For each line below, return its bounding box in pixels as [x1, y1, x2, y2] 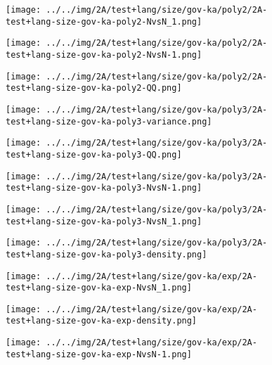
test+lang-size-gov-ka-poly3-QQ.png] [6, 149, 182, 160]
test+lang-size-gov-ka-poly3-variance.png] [6, 116, 212, 127]
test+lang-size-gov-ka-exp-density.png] [6, 316, 197, 326]
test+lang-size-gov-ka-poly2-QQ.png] [6, 83, 182, 94]
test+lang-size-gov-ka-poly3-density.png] [6, 249, 207, 260]
